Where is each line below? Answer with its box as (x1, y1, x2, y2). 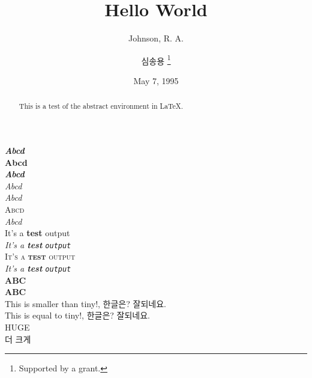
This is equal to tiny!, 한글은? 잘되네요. (5, 309, 150, 322)
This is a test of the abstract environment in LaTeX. (19, 101, 184, 111)
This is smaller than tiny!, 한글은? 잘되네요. (5, 297, 166, 309)
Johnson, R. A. (128, 32, 184, 44)
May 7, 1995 (133, 74, 179, 87)
